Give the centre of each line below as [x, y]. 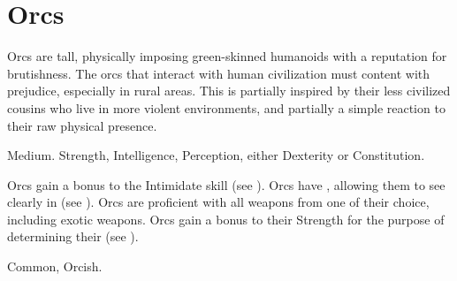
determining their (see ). [73, 236]
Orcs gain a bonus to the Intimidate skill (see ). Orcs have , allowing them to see [226, 184]
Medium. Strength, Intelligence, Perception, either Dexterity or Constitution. [216, 155]
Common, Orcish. [55, 266]
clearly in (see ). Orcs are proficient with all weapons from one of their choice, [218, 202]
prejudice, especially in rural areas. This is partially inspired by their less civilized [229, 91]
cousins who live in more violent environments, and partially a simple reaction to [226, 107]
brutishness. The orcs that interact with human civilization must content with [219, 73]
